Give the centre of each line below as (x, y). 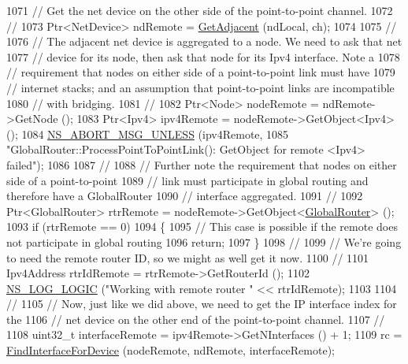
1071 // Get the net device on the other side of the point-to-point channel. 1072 (200, 10)
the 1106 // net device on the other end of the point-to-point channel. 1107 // (196, 319)
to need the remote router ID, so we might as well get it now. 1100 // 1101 (188, 257)
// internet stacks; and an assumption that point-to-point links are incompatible (200, 87)
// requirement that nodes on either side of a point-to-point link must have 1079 (201, 72)
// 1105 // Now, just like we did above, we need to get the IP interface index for (202, 304)
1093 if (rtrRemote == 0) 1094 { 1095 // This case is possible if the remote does (202, 227)
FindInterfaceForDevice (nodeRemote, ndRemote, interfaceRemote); (171, 350)
